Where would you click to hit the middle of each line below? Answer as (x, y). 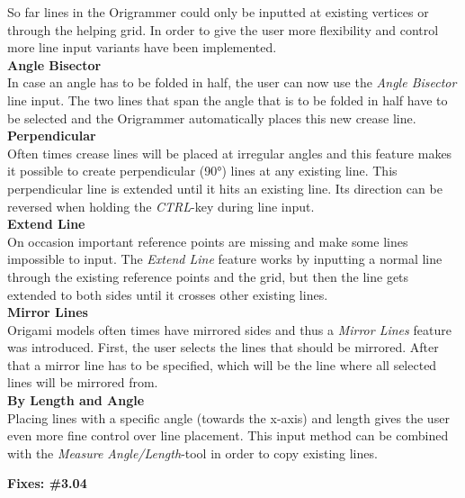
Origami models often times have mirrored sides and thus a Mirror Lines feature (229, 329)
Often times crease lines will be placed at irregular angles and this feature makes (230, 153)
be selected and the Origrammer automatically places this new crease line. (212, 118)
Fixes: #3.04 (47, 483)
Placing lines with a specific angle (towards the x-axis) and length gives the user (228, 417)
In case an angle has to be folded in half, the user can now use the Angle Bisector (232, 82)
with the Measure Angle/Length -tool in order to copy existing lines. (192, 453)
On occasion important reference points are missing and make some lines (208, 241)
